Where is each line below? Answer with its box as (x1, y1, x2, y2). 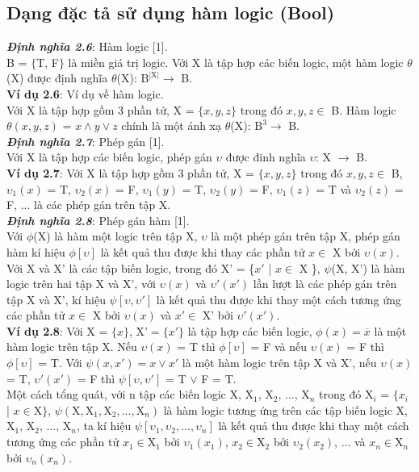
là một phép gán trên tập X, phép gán (211, 228, 400, 244)
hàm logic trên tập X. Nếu (6, 338, 137, 355)
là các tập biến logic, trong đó (69, 259, 217, 276)
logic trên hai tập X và (6, 275, 119, 292)
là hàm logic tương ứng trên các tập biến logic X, (163, 401, 408, 418)
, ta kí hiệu (76, 417, 132, 434)
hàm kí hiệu (6, 243, 65, 260)
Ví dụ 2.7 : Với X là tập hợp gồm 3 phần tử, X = (6, 164, 254, 181)
